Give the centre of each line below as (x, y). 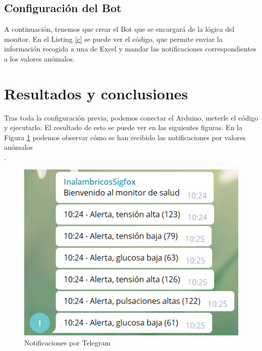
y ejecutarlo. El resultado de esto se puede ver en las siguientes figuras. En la (123, 127)
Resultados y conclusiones (96, 93)
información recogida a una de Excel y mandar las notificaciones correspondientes (130, 49)
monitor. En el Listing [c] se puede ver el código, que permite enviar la (113, 39)
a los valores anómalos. (39, 58)
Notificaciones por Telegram (67, 342)
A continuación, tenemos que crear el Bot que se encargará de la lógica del (119, 29)
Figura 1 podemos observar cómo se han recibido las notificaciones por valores (125, 137)
